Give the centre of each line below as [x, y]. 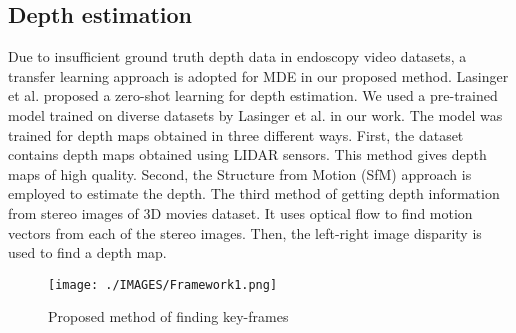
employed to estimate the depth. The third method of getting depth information [254, 193]
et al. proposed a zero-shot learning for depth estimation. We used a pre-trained [253, 95]
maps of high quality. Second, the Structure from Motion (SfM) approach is [240, 173]
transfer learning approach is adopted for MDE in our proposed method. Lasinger [258, 75]
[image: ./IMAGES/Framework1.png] [163, 284]
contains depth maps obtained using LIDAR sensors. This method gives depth [247, 154]
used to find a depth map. [87, 252]
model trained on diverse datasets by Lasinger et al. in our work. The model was [255, 114]
